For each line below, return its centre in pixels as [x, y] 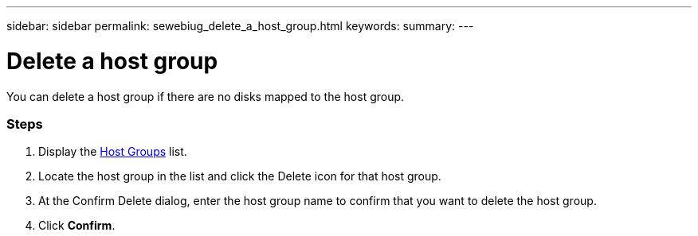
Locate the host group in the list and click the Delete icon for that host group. [240, 176]
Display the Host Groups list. [113, 152]
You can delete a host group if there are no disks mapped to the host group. [206, 96]
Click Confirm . [77, 226]
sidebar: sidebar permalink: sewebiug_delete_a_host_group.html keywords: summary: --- [240, 26]
